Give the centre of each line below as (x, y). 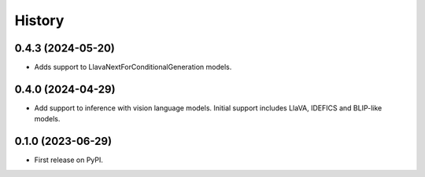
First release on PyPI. (69, 160)
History (39, 20)
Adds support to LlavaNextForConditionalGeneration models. (133, 67)
